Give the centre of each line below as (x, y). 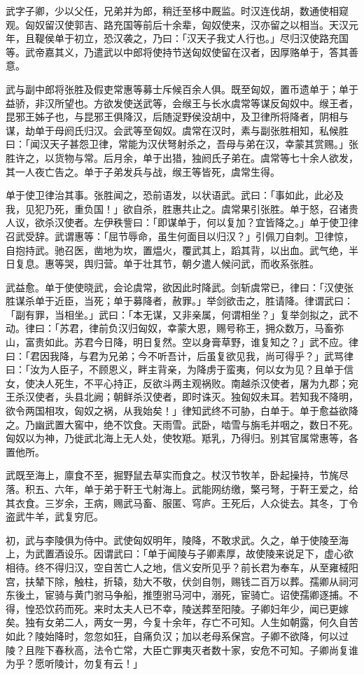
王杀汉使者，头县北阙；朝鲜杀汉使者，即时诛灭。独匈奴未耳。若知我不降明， (182, 397)
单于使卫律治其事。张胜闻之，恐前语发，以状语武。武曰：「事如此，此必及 (175, 195)
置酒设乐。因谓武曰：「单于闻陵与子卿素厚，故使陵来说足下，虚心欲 (199, 554)
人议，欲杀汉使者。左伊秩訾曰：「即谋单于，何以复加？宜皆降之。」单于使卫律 (182, 222)
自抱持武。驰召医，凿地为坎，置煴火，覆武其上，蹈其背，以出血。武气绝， (177, 250)
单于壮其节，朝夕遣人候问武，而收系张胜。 (221, 264)
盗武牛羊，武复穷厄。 (55, 516)
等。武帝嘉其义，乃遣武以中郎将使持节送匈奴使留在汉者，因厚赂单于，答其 (177, 51)
